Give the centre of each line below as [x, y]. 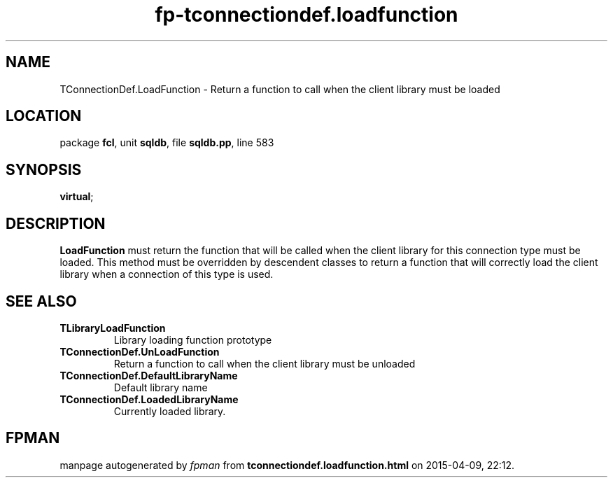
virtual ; [77, 197]
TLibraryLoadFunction [113, 328]
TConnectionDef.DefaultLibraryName [149, 375]
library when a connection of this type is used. [167, 274]
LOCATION [44, 116]
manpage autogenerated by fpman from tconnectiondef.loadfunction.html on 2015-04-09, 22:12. [287, 465]
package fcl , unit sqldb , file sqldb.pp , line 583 [167, 143]
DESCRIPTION [56, 223]
